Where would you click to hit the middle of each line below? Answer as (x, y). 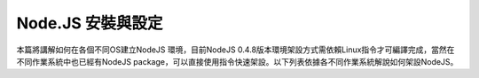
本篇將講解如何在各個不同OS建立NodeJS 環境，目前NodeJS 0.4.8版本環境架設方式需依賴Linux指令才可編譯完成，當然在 (236, 50)
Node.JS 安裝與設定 (90, 23)
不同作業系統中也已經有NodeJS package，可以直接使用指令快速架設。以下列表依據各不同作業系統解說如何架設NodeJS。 (237, 61)
